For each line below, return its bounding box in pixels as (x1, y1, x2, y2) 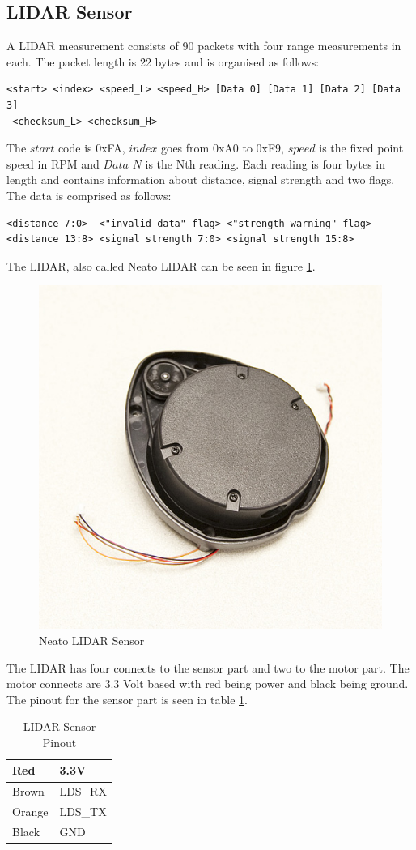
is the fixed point (319, 139, 404, 156)
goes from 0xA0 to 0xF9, (161, 139, 284, 156)
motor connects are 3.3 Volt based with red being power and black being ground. (6, 675, 409, 692)
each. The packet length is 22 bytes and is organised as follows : (6, 53, 320, 70)
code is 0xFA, (57, 139, 125, 156)
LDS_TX (59, 803, 107, 820)
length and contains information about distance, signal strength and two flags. (6, 171, 395, 188)
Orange (12, 803, 49, 820)
